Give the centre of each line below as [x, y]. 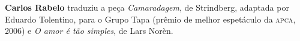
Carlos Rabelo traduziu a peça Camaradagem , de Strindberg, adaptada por [147, 7]
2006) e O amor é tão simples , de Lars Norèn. [89, 31]
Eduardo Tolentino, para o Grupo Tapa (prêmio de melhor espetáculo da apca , [150, 19]
